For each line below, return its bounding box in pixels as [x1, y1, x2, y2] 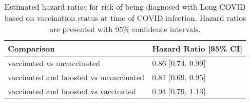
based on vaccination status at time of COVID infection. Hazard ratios [4, 12, 246, 23]
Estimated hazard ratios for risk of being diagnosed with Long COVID [4, 1, 246, 12]
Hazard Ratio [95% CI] [152, 43, 243, 54]
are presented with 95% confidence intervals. [49, 23, 201, 34]
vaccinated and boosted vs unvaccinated [8, 71, 145, 83]
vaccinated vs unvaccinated [8, 57, 100, 69]
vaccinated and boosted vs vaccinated [8, 86, 136, 97]
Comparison [8, 43, 55, 54]
